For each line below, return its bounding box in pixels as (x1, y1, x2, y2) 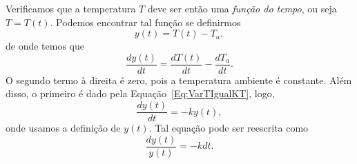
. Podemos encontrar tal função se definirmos (50, 14, 241, 29)
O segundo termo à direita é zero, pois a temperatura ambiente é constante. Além (6, 72, 352, 87)
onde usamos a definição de (6, 121, 121, 135)
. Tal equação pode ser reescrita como (148, 121, 309, 135)
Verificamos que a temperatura (6, 1, 136, 15)
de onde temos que (6, 39, 85, 53)
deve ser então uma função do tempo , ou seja (147, 1, 337, 15)
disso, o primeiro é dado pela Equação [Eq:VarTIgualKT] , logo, (6, 86, 275, 101)
